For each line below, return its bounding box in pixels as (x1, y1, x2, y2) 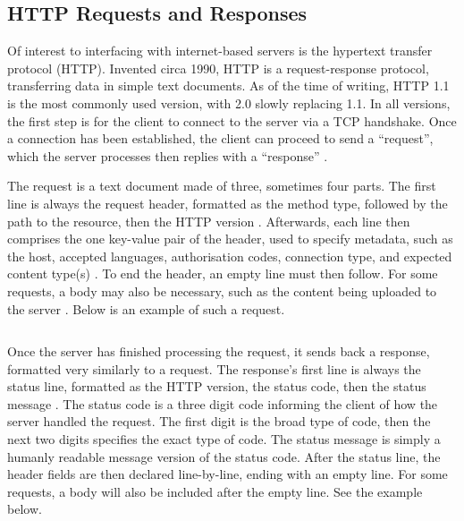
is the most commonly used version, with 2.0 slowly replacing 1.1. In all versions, (7, 93, 451, 112)
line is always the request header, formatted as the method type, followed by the (7, 193, 448, 212)
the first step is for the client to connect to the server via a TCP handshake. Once (7, 111, 457, 130)
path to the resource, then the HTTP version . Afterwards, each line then (7, 211, 410, 230)
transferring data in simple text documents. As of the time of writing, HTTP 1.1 (7, 76, 450, 95)
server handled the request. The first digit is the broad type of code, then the (7, 412, 431, 431)
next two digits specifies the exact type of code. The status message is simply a (7, 430, 441, 448)
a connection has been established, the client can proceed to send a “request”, (7, 129, 434, 148)
